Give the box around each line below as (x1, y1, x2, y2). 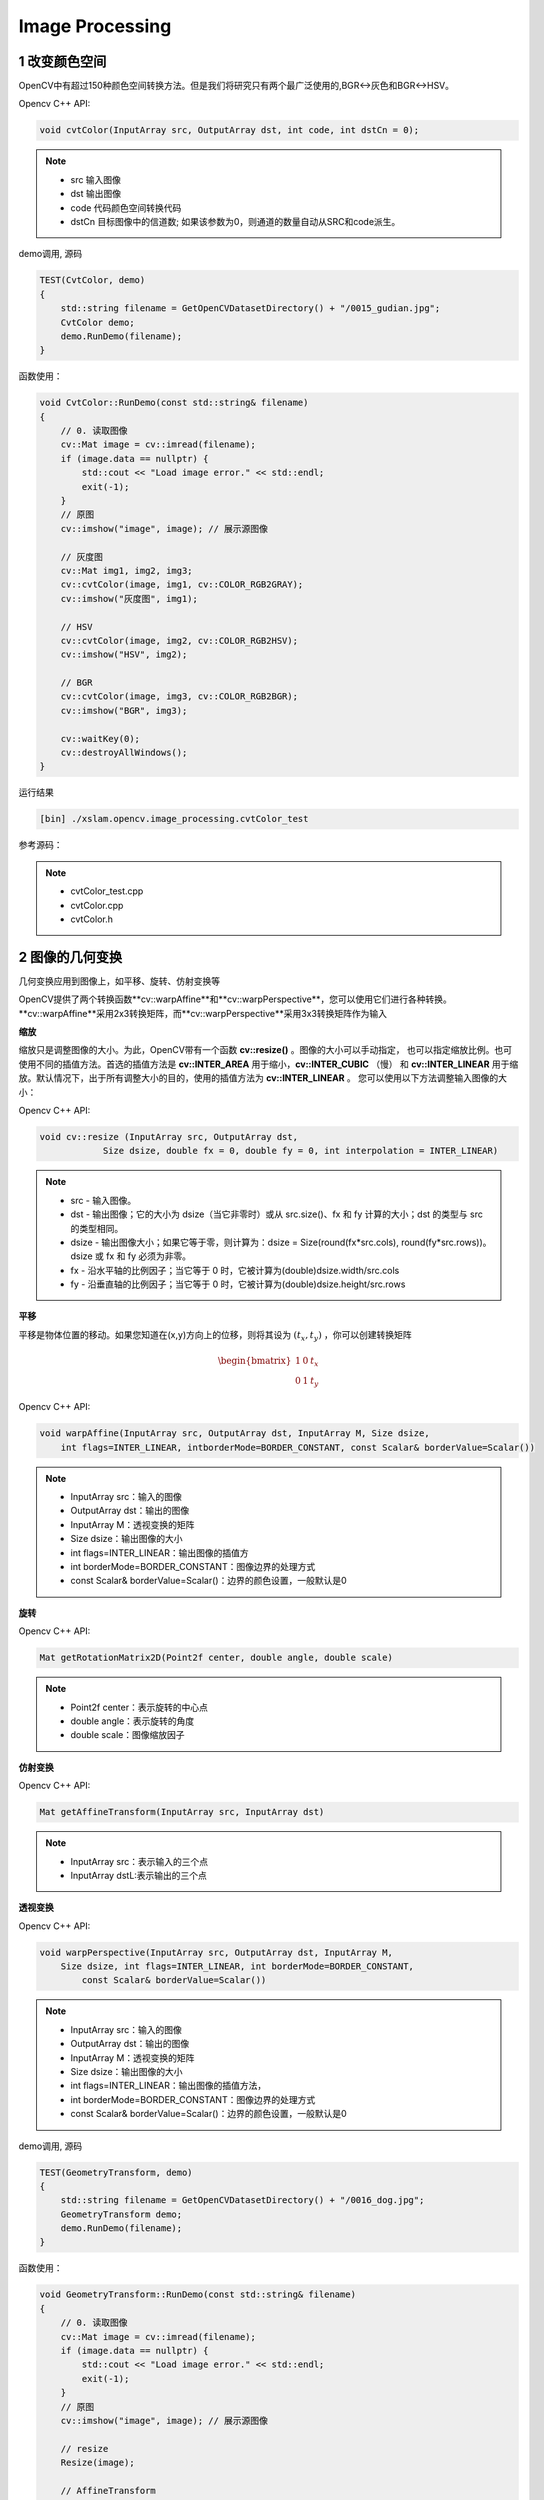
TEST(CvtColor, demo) (39, 275, 146, 286)
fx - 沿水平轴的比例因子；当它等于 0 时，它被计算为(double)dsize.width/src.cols (70, 1264, 400, 1276)
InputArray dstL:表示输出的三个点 (70, 1869, 207, 1881)
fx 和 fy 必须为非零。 (105, 1250, 192, 1262)
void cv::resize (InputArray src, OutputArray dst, (39, 1131, 299, 1142)
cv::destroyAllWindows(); (60, 747, 188, 759)
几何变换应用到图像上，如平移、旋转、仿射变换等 (18, 975, 220, 987)
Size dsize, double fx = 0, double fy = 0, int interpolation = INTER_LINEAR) (102, 1145, 499, 1157)
